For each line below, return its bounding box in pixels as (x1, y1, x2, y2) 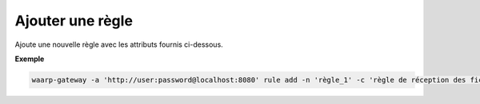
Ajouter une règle (14, 12, 134, 29)
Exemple (14, 54, 45, 64)
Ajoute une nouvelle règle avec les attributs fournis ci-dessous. (14, 40, 223, 49)
